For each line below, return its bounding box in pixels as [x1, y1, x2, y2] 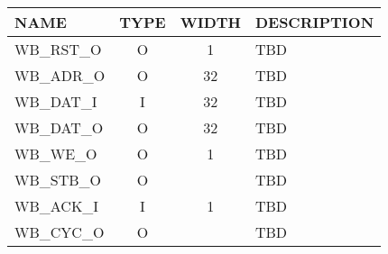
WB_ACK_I [14, 195, 99, 216]
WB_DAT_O [14, 117, 104, 138]
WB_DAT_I [14, 91, 97, 112]
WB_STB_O [14, 169, 102, 190]
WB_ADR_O [14, 65, 106, 86]
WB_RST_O [14, 39, 102, 59]
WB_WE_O [14, 143, 97, 164]
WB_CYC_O [14, 222, 105, 242]
